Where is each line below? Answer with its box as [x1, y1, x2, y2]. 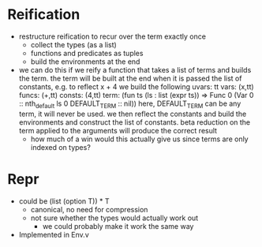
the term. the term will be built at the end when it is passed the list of [18, 73, 242, 83]
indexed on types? [30, 142, 92, 152]
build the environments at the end [30, 57, 140, 66]
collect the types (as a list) [30, 39, 118, 49]
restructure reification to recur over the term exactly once [18, 32, 207, 41]
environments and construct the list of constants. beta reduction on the [18, 117, 251, 127]
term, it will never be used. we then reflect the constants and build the [18, 109, 247, 118]
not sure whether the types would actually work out [30, 213, 199, 223]
